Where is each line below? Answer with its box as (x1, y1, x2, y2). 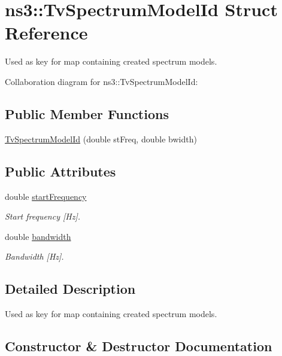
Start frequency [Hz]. (5, 210, 80, 223)
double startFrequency (5, 190, 87, 202)
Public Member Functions (5, 104, 169, 123)
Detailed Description (5, 279, 136, 298)
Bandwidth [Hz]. (5, 250, 64, 263)
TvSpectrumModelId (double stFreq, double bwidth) (5, 132, 197, 145)
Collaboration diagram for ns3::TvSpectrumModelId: (5, 75, 198, 87)
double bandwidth (5, 230, 71, 242)
